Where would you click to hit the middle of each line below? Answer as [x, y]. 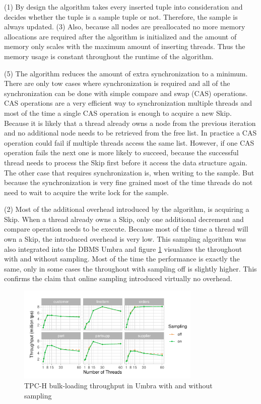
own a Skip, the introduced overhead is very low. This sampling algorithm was [125, 239]
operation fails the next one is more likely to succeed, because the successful [121, 152]
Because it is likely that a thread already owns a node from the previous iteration [130, 123]
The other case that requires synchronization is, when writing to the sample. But [129, 172]
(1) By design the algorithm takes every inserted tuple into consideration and [123, 7]
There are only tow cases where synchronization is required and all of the [117, 83]
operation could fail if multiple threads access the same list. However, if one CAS [129, 142]
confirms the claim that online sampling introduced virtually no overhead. [118, 278]
